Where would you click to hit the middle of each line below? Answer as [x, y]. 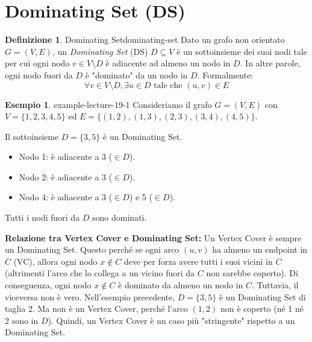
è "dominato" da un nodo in [136, 74]
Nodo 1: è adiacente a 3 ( [66, 157]
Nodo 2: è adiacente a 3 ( [66, 176]
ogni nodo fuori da [39, 74]
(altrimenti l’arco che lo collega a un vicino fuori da [100, 273]
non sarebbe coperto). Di [252, 273]
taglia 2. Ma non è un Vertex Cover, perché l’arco [96, 309]
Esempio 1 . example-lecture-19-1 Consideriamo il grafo [108, 104]
